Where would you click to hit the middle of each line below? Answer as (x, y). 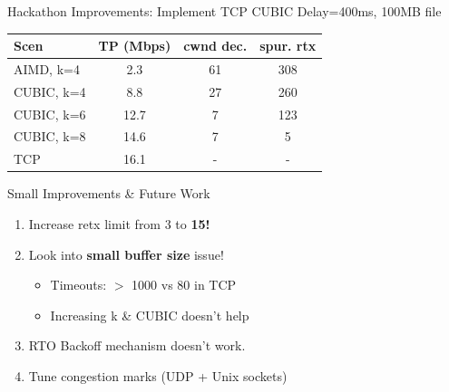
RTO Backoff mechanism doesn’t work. (137, 345)
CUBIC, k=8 (50, 136)
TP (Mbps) (135, 46)
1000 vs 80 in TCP (184, 285)
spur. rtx (288, 46)
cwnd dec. (215, 46)
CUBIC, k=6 (50, 114)
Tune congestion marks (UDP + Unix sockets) (158, 375)
